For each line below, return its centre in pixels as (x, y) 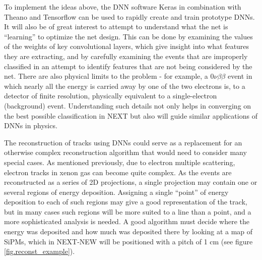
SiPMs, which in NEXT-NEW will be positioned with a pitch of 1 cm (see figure (128, 241)
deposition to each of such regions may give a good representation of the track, (126, 202)
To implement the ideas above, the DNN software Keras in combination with (123, 7)
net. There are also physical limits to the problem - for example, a (106, 76)
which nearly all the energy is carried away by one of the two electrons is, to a (125, 86)
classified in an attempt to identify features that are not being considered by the (128, 66)
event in (240, 76)
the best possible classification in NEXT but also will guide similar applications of (131, 115)
